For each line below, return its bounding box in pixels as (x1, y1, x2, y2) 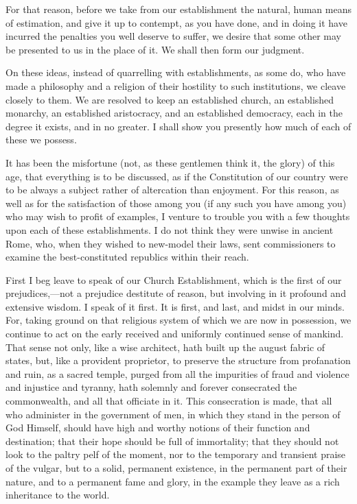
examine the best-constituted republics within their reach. (5, 250, 249, 264)
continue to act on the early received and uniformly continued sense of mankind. (5, 326, 344, 341)
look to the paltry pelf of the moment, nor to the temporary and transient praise (5, 447, 346, 461)
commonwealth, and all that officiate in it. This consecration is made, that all (5, 394, 332, 408)
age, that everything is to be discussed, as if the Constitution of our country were (5, 169, 348, 183)
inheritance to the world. (5, 488, 110, 502)
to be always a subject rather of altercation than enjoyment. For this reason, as (5, 182, 339, 197)
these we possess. (5, 132, 77, 147)
